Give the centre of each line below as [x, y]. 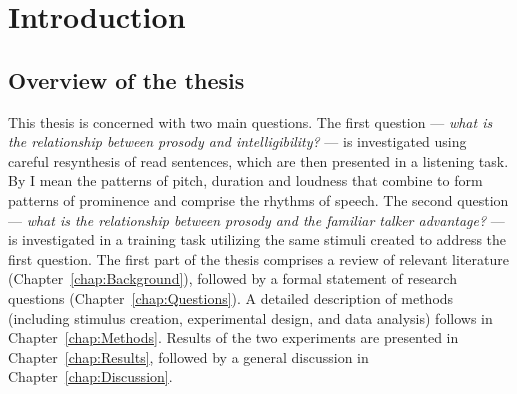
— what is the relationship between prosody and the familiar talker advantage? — [256, 219]
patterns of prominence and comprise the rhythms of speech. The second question [258, 199]
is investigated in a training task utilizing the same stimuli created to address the [257, 239]
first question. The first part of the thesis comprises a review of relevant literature [258, 258]
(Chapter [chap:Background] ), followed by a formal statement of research [232, 278]
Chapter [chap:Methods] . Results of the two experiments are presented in [233, 337]
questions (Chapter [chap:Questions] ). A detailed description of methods [231, 297]
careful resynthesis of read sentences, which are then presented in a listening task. [258, 160]
